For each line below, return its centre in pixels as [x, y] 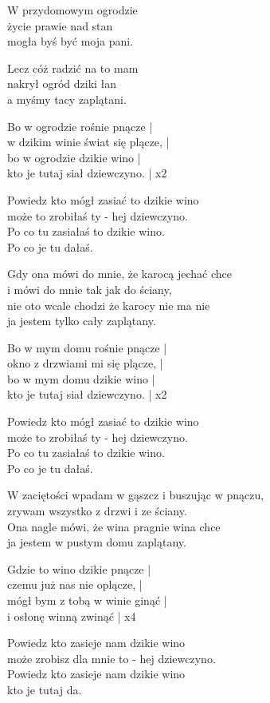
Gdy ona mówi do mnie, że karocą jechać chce [120, 274]
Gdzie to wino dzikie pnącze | [79, 568]
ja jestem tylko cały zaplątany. [82, 321]
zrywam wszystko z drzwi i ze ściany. [97, 511]
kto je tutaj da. [45, 689]
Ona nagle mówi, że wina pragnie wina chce [114, 526]
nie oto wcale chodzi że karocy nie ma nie [109, 305]
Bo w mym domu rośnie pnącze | [87, 347]
